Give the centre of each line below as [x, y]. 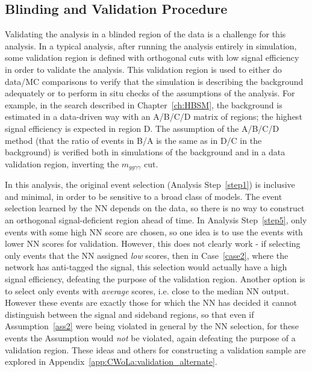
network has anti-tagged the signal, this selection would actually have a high [146, 267]
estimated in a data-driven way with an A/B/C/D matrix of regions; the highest [154, 116]
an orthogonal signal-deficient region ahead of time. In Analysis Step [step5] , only [156, 219]
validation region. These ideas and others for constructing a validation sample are [155, 349]
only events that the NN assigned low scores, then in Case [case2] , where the [147, 255]
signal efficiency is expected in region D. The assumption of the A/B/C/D [142, 128]
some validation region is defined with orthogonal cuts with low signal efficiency [152, 57]
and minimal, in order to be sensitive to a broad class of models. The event [144, 196]
